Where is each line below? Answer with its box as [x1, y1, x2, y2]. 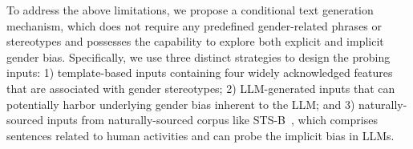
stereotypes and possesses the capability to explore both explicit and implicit [6, 33, 384, 50]
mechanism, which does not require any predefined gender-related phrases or [6, 17, 383, 34]
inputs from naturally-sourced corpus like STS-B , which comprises [47, 111, 378, 128]
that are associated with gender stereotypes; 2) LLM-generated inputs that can [6, 79, 395, 96]
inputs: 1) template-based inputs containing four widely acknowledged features [6, 64, 393, 81]
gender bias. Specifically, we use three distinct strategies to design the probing [6, 48, 391, 65]
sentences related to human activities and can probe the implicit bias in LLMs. [6, 127, 395, 143]
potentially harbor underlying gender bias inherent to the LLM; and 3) [6, 95, 355, 112]
